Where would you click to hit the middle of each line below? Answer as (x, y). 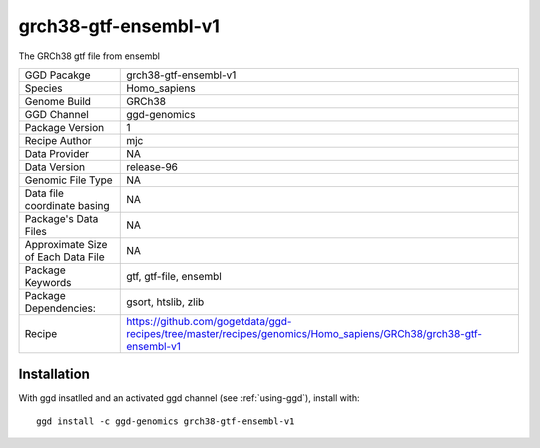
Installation (54, 374)
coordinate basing (67, 205)
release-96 (152, 167)
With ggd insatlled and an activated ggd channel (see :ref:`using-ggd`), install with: (189, 398)
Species (43, 88)
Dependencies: (60, 308)
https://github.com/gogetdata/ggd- (209, 321)
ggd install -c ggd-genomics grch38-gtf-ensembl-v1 (165, 421)
